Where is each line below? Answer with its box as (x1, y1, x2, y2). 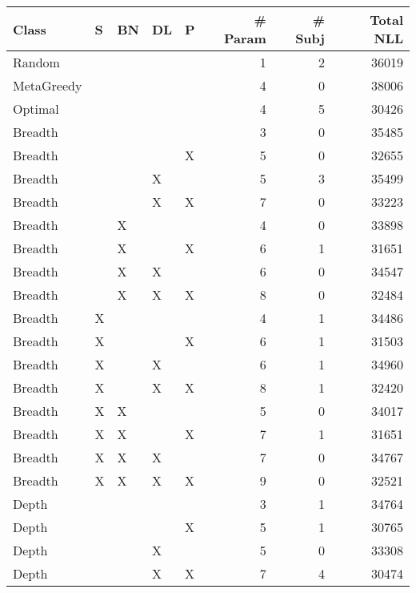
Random (13, 53, 60, 71)
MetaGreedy (13, 76, 82, 95)
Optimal (13, 99, 59, 118)
